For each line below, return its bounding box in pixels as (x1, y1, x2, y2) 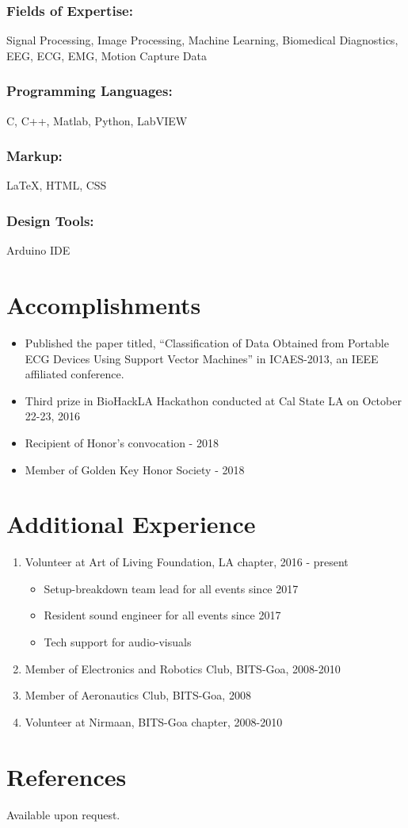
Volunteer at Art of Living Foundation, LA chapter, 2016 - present (25, 554, 349, 570)
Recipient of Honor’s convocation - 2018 (25, 434, 219, 450)
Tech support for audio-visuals (44, 634, 192, 650)
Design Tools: (6, 210, 94, 230)
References (6, 760, 127, 792)
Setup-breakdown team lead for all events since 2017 (44, 580, 299, 596)
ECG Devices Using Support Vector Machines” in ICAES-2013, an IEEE (25, 350, 379, 366)
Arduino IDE (6, 242, 71, 259)
